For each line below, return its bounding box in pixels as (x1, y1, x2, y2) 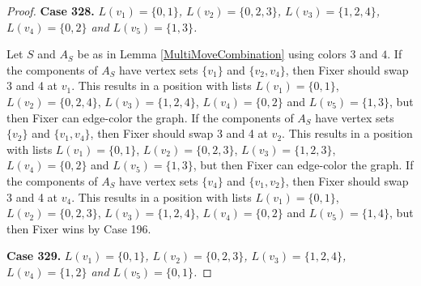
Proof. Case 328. (6, 2, 95, 19)
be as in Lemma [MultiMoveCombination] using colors (77, 45, 347, 62)
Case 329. (6, 247, 62, 264)
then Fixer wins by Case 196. (6, 220, 151, 237)
